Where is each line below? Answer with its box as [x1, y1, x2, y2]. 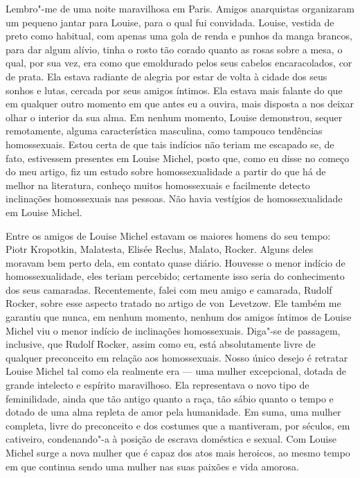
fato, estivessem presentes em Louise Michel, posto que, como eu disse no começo [6, 150, 350, 165]
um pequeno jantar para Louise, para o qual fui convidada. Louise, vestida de [6, 15, 334, 29]
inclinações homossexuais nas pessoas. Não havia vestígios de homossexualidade [6, 191, 343, 206]
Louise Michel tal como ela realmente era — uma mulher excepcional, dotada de [6, 364, 346, 378]
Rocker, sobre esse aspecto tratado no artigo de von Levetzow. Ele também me [6, 296, 341, 310]
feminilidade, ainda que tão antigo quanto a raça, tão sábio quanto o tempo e [6, 391, 334, 405]
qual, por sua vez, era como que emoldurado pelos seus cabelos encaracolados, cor [6, 55, 352, 70]
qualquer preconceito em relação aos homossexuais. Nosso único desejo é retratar [6, 350, 348, 364]
